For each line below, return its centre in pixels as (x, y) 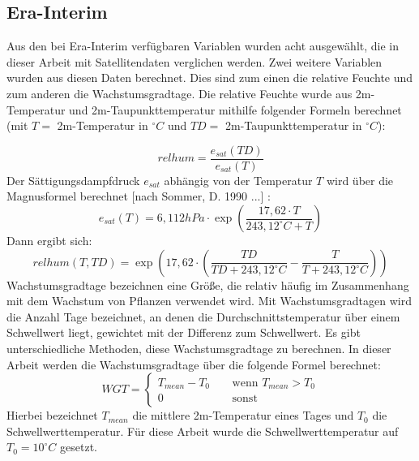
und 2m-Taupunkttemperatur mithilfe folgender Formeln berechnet (235, 109)
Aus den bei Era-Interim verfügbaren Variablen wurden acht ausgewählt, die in (203, 46)
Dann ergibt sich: (49, 241)
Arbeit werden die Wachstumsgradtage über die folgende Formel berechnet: (194, 364)
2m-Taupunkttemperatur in (294, 125)
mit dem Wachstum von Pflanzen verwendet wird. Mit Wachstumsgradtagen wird (209, 301)
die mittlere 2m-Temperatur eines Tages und (243, 415)
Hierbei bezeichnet (52, 415)
